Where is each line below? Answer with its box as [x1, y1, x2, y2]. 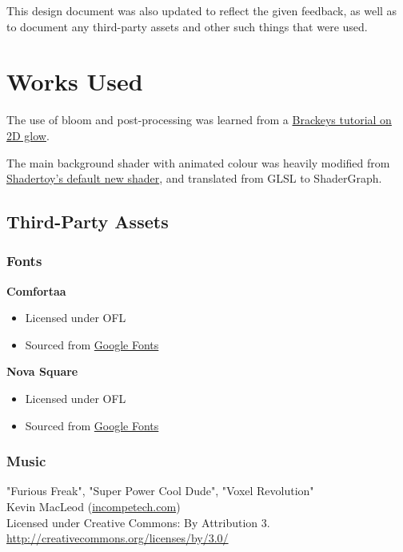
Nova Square [6, 363, 78, 380]
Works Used [6, 65, 143, 98]
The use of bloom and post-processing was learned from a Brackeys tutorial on [6, 111, 392, 128]
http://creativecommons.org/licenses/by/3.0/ [6, 530, 229, 546]
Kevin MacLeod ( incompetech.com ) [6, 498, 181, 515]
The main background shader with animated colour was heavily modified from [6, 154, 390, 171]
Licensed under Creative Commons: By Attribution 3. [6, 514, 270, 530]
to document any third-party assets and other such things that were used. [6, 18, 368, 34]
